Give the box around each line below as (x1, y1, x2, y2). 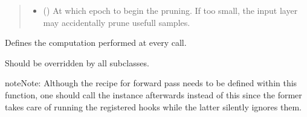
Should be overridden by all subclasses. (5, 56, 149, 69)
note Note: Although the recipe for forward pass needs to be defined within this (5, 77, 297, 89)
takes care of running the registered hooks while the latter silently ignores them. (5, 100, 302, 113)
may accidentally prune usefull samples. (43, 16, 190, 28)
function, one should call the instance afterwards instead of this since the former (5, 88, 302, 101)
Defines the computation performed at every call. (5, 36, 187, 49)
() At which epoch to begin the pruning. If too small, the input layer (43, 4, 298, 16)
